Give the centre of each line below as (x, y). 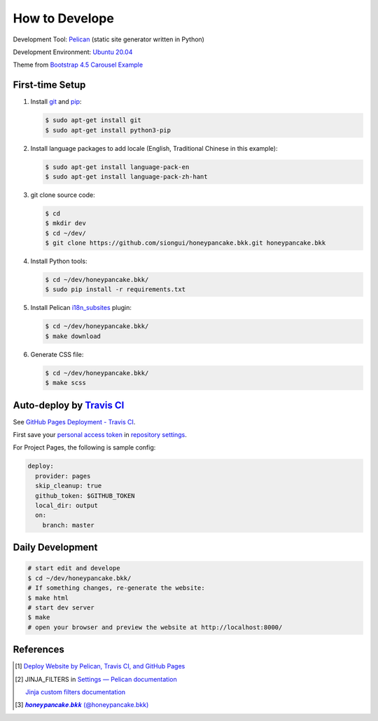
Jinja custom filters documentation (76, 692)
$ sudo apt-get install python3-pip (108, 130)
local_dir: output (66, 506)
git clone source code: (63, 195)
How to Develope (64, 18)
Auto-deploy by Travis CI (69, 405)
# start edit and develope (74, 568)
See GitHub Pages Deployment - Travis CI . (74, 422)
